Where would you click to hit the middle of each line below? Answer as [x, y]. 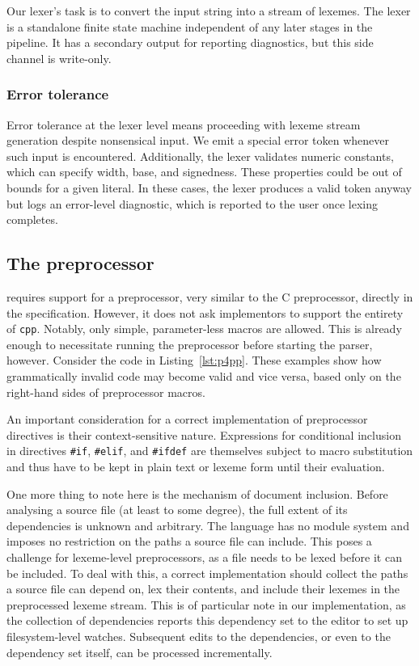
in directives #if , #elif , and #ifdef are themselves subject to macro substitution [210, 451]
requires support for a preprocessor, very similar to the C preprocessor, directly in [210, 296]
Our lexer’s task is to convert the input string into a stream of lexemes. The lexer [209, 11]
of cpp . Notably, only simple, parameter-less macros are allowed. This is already [204, 329]
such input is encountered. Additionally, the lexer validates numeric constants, [200, 156]
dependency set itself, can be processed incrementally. [140, 652]
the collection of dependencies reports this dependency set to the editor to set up [207, 620]
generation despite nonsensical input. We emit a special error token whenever [198, 140]
